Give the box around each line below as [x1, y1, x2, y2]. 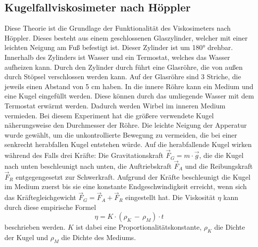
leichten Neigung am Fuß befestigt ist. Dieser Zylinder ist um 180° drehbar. [4, 42, 233, 52]
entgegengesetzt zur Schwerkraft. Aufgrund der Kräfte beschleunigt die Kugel [15, 171, 251, 182]
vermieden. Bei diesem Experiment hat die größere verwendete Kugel [4, 110, 214, 120]
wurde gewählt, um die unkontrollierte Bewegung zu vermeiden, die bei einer [4, 129, 237, 140]
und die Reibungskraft [185, 160, 253, 171]
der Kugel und [4, 232, 48, 243]
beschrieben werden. [4, 222, 66, 232]
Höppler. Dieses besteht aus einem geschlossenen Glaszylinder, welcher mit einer [4, 32, 248, 43]
